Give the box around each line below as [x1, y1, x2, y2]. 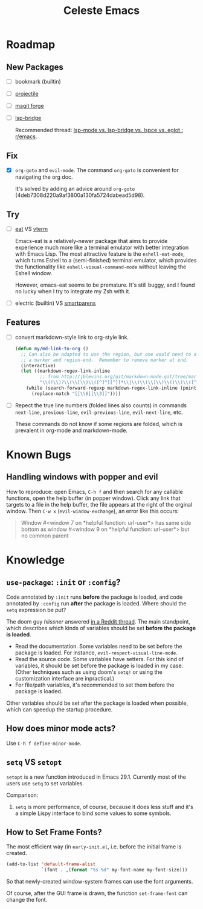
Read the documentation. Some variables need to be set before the [14, 642, 182, 650]
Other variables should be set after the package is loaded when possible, [6, 699, 188, 707]
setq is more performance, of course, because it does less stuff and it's [14, 803, 193, 810]
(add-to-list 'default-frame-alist [6, 861, 96, 867]
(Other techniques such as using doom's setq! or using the [14, 668, 163, 676]
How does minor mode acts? [6, 724, 116, 734]
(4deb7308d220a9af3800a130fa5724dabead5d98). [14, 191, 145, 199]
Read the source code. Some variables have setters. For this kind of [14, 655, 184, 662]
